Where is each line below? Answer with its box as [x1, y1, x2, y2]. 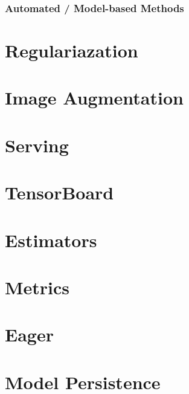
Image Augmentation [5, 85, 184, 110]
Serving [5, 132, 69, 157]
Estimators [5, 227, 97, 252]
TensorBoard [5, 180, 114, 205]
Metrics [5, 274, 70, 299]
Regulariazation [5, 38, 138, 63]
